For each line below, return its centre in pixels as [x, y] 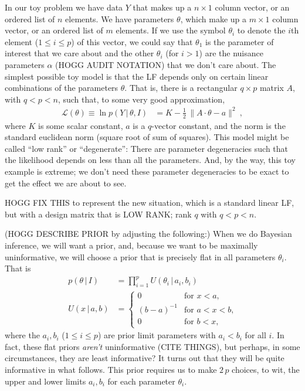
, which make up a [213, 18]
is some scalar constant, [81, 125]
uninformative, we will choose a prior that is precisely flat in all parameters [140, 256]
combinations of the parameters [62, 88]
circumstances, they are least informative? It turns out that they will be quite [145, 358]
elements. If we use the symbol [171, 30]
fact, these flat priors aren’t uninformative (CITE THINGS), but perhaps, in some [152, 346]
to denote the [261, 30]
